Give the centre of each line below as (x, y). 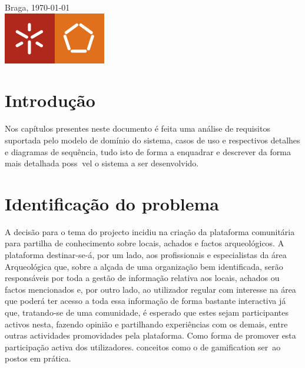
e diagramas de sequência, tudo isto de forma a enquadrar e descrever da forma (148, 151)
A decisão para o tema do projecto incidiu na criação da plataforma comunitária (150, 231)
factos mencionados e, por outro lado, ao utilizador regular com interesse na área (150, 289)
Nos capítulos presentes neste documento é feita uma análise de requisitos (137, 128)
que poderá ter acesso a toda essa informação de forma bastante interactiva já (145, 301)
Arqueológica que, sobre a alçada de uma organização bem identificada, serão (144, 266)
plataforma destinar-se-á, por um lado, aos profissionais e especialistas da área (146, 255)
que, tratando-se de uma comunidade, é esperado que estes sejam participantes (147, 312)
